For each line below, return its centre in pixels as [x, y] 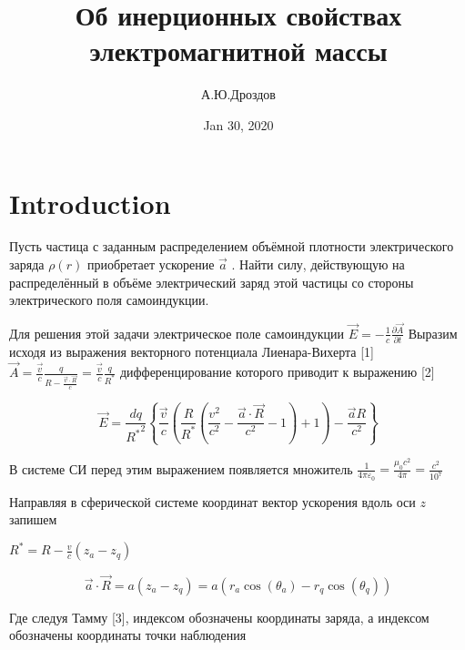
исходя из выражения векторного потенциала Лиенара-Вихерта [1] [192, 352]
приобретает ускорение [151, 264]
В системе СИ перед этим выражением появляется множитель [181, 468]
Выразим [433, 333]
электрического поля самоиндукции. [109, 300]
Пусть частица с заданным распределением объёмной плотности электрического [232, 246]
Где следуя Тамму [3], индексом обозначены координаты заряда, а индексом [219, 617]
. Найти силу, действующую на [318, 264]
